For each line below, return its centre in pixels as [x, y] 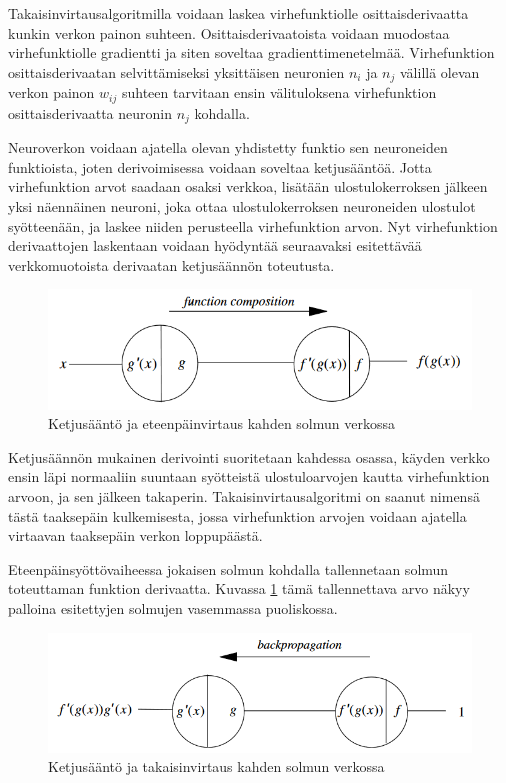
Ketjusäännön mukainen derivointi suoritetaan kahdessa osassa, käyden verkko [249, 456]
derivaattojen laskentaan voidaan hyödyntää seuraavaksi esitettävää [215, 245]
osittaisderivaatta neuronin [90, 112]
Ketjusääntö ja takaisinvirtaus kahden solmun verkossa [216, 766]
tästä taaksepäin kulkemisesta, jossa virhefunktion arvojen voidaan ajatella [237, 515]
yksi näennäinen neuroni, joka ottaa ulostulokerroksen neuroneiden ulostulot [242, 205]
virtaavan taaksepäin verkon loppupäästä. [135, 535]
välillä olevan [439, 71]
